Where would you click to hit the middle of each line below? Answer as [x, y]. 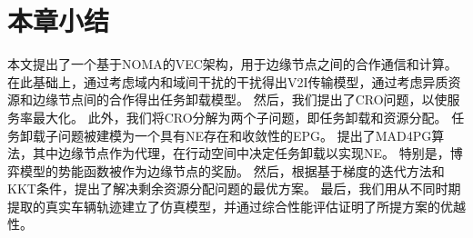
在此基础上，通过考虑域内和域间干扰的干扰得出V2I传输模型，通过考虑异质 [228, 81]
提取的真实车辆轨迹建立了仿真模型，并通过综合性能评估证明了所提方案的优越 [236, 206]
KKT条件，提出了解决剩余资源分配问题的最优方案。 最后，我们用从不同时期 [234, 188]
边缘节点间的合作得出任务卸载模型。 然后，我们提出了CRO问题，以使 [240, 99]
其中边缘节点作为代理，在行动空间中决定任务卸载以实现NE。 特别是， [241, 153]
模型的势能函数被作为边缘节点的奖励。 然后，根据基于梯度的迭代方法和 [232, 170]
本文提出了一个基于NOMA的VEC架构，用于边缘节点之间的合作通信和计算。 [232, 64]
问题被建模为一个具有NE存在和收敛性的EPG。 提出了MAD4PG [245, 135]
